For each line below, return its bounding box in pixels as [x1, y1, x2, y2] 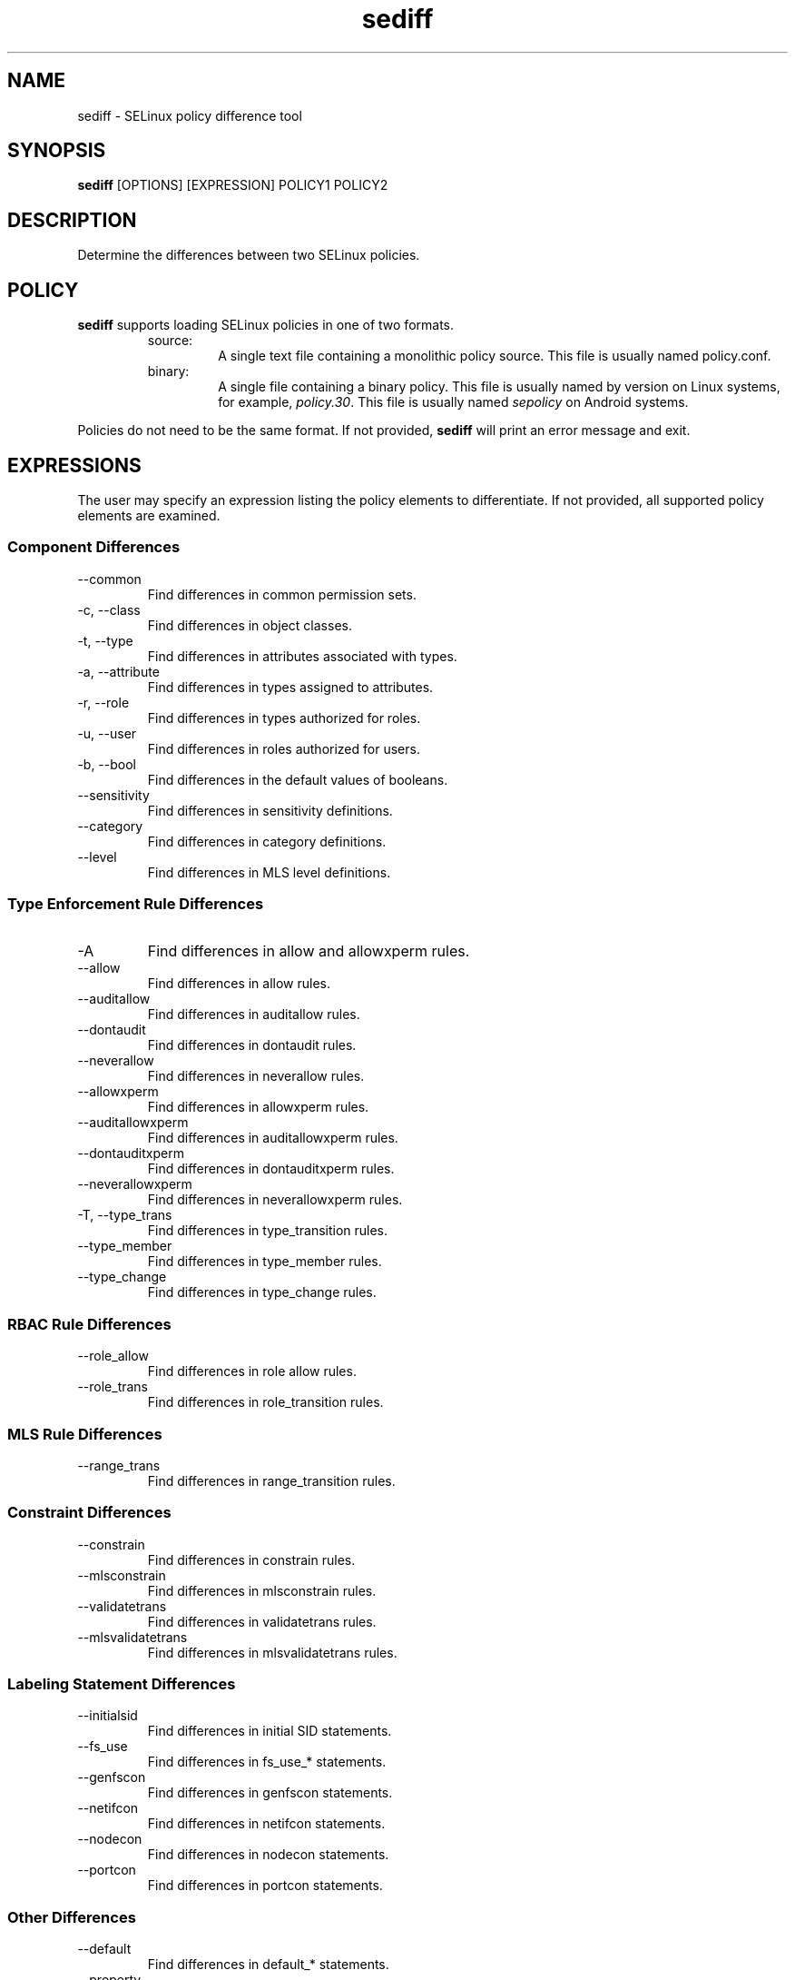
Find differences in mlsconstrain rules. [147, 1582, 377, 1599]
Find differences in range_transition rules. [147, 1472, 396, 1489]
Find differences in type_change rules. [147, 1284, 377, 1301]
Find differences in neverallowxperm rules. [147, 1192, 403, 1208]
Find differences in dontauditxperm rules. [147, 1161, 395, 1177]
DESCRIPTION [7, 208, 137, 232]
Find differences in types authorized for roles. [147, 709, 421, 726]
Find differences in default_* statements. [147, 1956, 389, 1973]
